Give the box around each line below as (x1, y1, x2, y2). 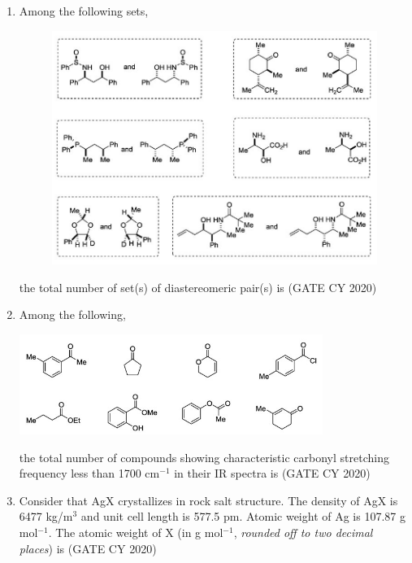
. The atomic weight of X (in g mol (48, 523, 223, 540)
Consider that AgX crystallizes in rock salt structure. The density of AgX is (19, 491, 398, 508)
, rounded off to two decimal (233, 523, 373, 540)
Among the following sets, (19, 2, 149, 19)
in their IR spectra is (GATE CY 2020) (174, 465, 371, 482)
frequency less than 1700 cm (19, 465, 160, 482)
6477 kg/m (19, 508, 73, 525)
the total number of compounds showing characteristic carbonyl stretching (19, 448, 389, 465)
